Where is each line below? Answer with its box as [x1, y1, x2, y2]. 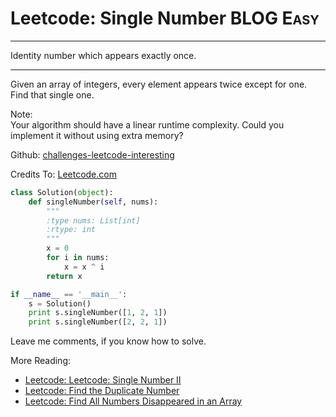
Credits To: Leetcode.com [10, 168, 117, 180]
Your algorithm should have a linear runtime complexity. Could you [10, 118, 285, 131]
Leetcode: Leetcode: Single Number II [24, 374, 182, 386]
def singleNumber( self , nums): [28, 197, 159, 207]
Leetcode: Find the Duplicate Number [24, 385, 180, 397]
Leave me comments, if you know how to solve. [10, 335, 207, 347]
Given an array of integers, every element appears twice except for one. [10, 78, 308, 90]
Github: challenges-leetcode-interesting [10, 148, 175, 161]
